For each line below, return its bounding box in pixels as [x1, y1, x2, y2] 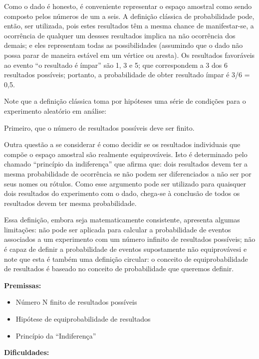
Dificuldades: [4, 347, 49, 358]
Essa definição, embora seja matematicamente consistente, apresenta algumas [4, 214, 240, 225]
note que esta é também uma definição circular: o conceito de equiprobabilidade [4, 253, 248, 264]
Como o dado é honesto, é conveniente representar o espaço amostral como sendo [4, 1, 252, 11]
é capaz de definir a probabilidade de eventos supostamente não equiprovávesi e [4, 244, 247, 254]
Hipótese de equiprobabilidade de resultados [15, 314, 151, 324]
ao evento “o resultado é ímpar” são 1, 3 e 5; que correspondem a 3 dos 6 [4, 59, 228, 70]
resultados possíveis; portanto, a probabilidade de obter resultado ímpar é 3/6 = [4, 69, 250, 80]
